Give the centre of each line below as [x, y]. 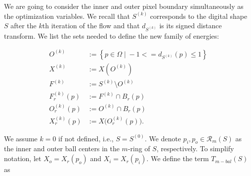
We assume [21, 138]
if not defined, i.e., [86, 138]
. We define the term [178, 158]
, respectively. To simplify [195, 148]
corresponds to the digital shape [199, 16]
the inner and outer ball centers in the [62, 148]
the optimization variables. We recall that [67, 16]
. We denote [163, 138]
